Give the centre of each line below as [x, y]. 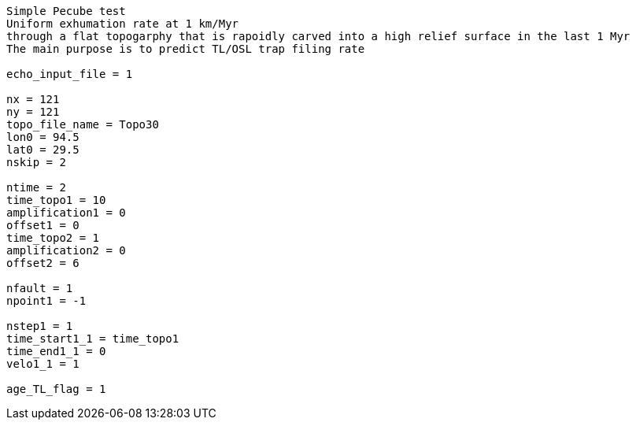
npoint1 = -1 [46, 301]
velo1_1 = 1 [43, 364]
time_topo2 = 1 [53, 238]
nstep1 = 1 [40, 326]
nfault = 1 [40, 288]
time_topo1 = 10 [56, 200]
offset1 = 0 [43, 225]
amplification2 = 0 [66, 250]
